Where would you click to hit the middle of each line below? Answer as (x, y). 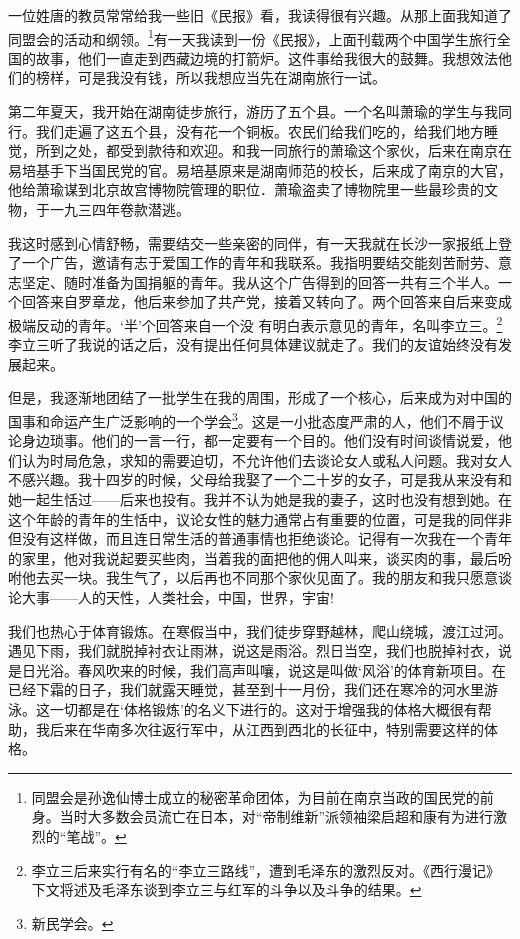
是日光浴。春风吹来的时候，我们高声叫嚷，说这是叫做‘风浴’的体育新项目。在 (257, 669)
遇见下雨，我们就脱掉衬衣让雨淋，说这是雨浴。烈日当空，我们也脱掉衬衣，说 (260, 650)
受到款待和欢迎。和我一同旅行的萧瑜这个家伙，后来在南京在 (315, 150)
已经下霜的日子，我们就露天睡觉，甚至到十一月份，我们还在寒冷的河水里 (246, 689)
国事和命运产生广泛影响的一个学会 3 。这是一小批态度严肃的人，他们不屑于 (249, 419)
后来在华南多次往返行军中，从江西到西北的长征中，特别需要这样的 (266, 728)
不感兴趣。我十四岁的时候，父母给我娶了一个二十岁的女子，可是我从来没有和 (260, 479)
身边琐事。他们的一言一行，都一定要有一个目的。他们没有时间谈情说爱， (259, 440)
